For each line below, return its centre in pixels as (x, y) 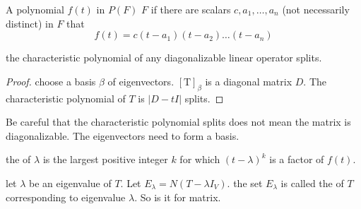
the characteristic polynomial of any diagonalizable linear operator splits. (164, 58)
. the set (245, 183)
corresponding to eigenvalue (66, 197)
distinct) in (30, 23)
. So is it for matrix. (178, 197)
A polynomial (35, 9)
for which (200, 159)
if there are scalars (191, 9)
